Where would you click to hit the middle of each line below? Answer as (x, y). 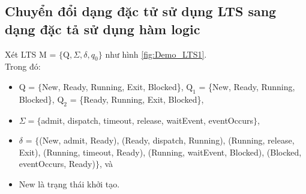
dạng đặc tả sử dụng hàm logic (103, 29)
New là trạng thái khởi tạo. (69, 183)
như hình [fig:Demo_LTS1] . (156, 54)
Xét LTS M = (31, 54)
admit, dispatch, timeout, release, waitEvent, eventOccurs (147, 120)
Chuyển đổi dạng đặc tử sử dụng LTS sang (141, 11)
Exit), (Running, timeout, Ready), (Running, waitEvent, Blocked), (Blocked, (160, 152)
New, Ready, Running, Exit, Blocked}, (112, 86)
